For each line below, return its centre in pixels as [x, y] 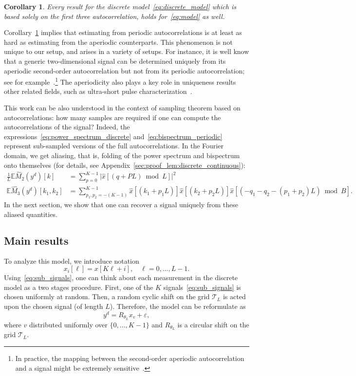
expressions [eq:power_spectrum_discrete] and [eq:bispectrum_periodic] [113, 136]
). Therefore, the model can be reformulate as [178, 306]
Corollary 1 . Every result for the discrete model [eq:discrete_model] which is [120, 6]
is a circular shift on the [213, 324]
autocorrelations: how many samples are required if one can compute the [112, 117]
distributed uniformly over [68, 324]
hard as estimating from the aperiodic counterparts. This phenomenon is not [118, 42]
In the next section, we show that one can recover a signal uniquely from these [121, 205]
